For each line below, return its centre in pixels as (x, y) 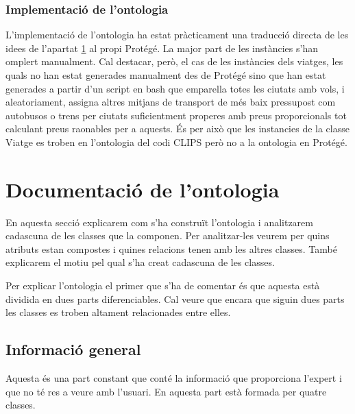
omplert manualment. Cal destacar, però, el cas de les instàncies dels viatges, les (174, 61)
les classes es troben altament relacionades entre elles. (118, 312)
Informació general (73, 349)
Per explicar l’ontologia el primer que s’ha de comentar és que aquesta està (163, 285)
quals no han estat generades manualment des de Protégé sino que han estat (166, 75)
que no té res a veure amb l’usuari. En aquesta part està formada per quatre (166, 391)
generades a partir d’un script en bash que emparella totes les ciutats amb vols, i (175, 88)
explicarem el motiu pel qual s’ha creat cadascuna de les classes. (140, 262)
